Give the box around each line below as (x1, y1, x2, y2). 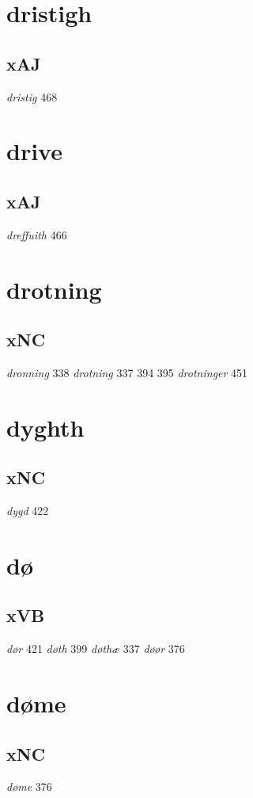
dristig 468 (6, 88, 58, 105)
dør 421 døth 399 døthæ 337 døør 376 (6, 640, 185, 657)
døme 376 (6, 778, 52, 795)
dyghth (6, 410, 85, 443)
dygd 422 (6, 502, 49, 519)
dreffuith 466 (6, 226, 67, 242)
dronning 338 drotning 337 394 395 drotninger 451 (6, 364, 248, 380)
